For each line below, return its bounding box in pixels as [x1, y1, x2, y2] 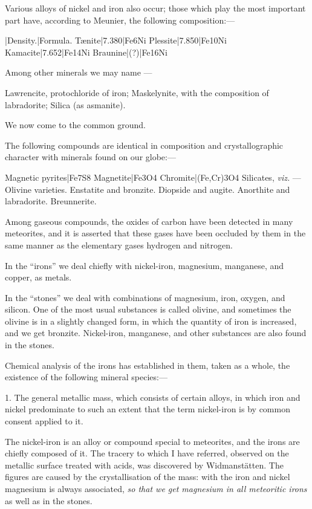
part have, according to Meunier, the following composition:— [5, 13, 235, 26]
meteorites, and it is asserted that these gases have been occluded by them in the [5, 227, 306, 239]
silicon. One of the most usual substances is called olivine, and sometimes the [5, 303, 291, 316]
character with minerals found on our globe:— [5, 151, 176, 163]
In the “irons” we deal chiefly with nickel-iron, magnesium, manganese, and [5, 259, 284, 271]
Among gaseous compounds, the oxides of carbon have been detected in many [5, 215, 293, 227]
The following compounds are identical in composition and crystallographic [5, 138, 284, 151]
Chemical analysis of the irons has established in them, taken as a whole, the [5, 358, 290, 371]
